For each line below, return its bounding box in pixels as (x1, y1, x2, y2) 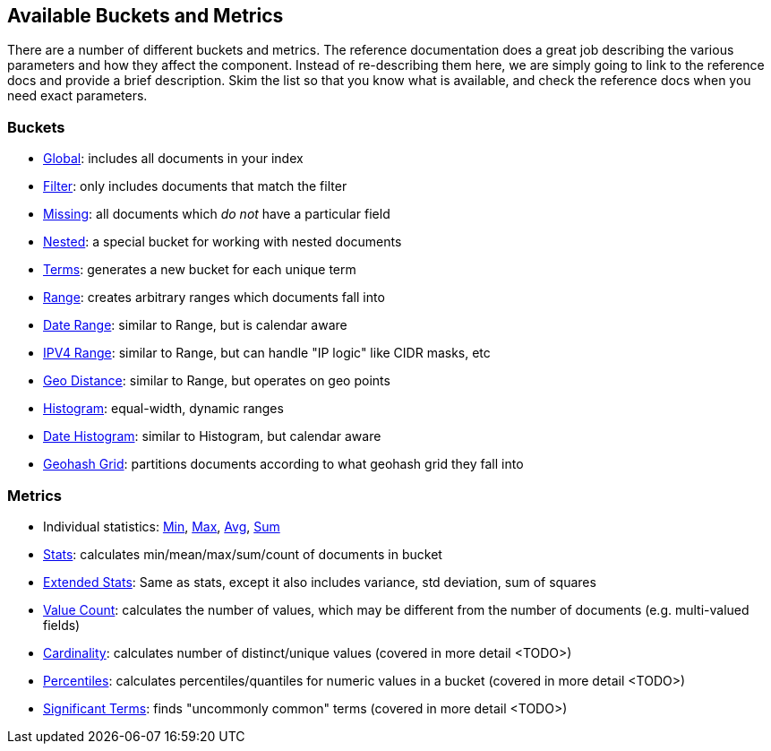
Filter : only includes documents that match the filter (43, 178, 347, 194)
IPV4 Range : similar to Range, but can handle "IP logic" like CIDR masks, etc (43, 345, 491, 361)
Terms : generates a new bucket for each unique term (43, 262, 356, 278)
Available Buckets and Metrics (7, 4, 284, 27)
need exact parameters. (7, 88, 148, 104)
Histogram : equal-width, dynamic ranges (43, 401, 284, 417)
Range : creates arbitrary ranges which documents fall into (43, 289, 385, 306)
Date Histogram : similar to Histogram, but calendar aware (43, 428, 381, 445)
